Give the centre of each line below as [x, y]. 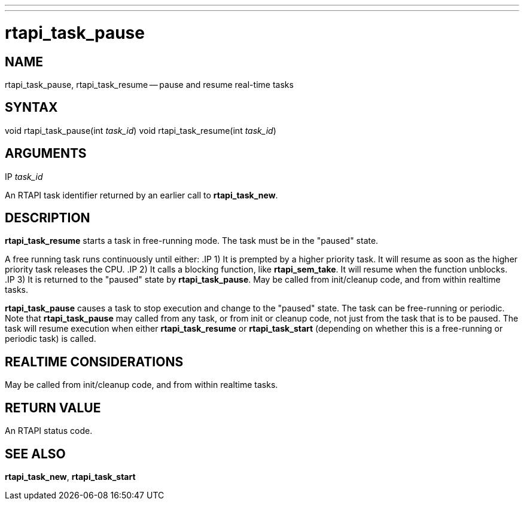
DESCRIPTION [48, 218]
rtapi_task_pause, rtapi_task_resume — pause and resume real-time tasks [149, 84]
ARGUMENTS [46, 154]
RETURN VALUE [53, 408]
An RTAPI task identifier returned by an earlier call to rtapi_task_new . [141, 195]
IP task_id [24, 176]
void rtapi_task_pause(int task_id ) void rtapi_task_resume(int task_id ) [141, 130]
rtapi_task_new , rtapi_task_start [70, 476]
